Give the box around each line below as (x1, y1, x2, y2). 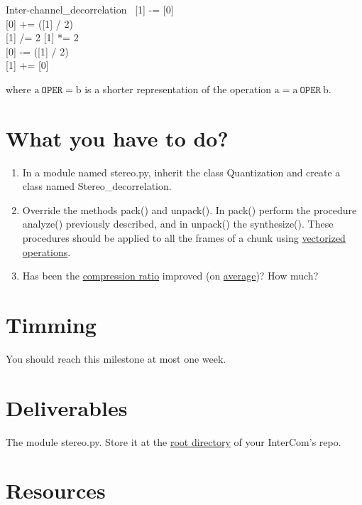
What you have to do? (6, 123, 229, 152)
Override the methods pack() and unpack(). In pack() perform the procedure (22, 202, 357, 217)
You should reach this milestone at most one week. (6, 351, 226, 366)
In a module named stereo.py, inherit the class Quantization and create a (22, 164, 341, 179)
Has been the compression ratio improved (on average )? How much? (22, 268, 319, 283)
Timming (6, 310, 97, 339)
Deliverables (6, 393, 128, 422)
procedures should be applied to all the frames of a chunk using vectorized (22, 230, 346, 245)
